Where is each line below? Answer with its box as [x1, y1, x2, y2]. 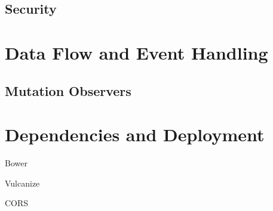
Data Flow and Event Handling [5, 40, 268, 64]
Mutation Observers [5, 81, 131, 100]
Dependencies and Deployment [5, 122, 265, 147]
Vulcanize [5, 176, 40, 189]
